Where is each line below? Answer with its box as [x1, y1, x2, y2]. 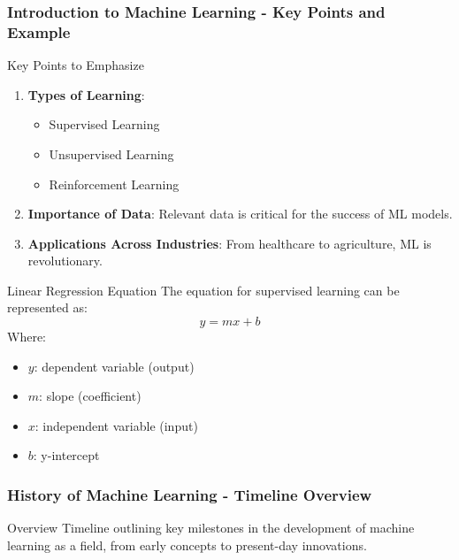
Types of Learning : [27, 85, 145, 104]
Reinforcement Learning [49, 174, 180, 193]
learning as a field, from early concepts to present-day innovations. [7, 535, 367, 554]
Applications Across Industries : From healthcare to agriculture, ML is [27, 234, 432, 252]
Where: [7, 327, 46, 346]
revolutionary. [27, 251, 103, 270]
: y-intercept [33, 446, 100, 464]
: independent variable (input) [34, 416, 198, 434]
